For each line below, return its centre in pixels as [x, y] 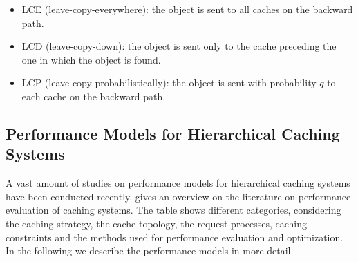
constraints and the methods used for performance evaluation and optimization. [175, 237]
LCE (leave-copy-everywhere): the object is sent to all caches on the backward [187, 9]
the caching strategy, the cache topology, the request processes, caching [157, 223]
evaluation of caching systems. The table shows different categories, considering [173, 210]
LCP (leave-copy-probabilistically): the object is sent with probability [169, 83]
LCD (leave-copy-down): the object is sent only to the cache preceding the [179, 46]
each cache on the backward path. [94, 96]
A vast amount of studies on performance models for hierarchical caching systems [178, 183]
